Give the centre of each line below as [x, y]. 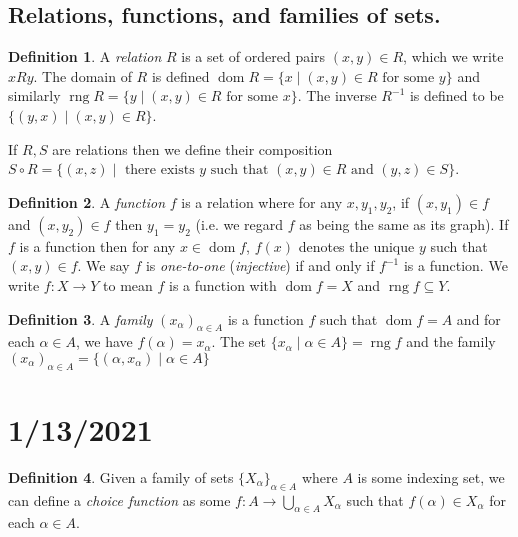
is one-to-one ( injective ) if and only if [260, 265]
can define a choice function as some [119, 499]
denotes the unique [356, 245]
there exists [159, 170]
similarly [34, 95]
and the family [451, 341]
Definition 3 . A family [80, 318]
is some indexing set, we [431, 476]
